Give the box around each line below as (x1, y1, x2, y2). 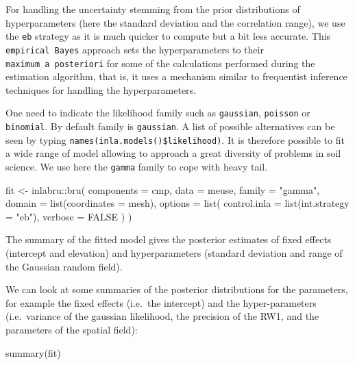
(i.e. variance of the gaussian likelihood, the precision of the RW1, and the (5, 309, 319, 323)
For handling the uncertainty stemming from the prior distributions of (5, 2, 300, 16)
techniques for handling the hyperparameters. (5, 82, 197, 97)
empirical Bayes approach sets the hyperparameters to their (5, 42, 264, 56)
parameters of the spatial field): (5, 322, 138, 336)
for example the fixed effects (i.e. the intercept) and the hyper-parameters (5, 295, 317, 310)
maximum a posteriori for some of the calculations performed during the (5, 55, 315, 70)
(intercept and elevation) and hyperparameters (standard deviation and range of (5, 245, 343, 260)
